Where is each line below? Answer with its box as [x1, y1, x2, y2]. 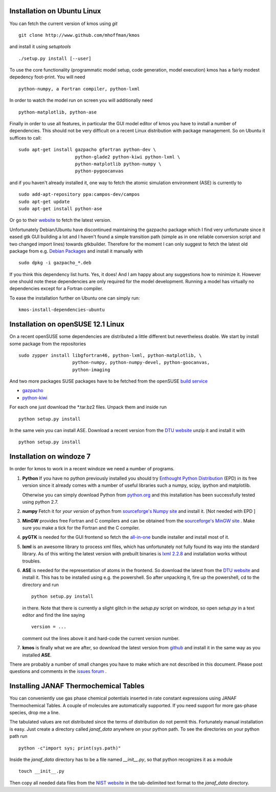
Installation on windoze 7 [9, 452, 91, 461]
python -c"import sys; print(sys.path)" [18, 745, 121, 751]
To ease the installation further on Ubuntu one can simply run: [9, 295, 140, 301]
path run [9, 733, 28, 739]
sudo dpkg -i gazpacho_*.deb [18, 260, 91, 266]
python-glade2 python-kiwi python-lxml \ [75, 154, 180, 160]
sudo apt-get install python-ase [18, 206, 102, 212]
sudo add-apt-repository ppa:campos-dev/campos [18, 192, 140, 197]
